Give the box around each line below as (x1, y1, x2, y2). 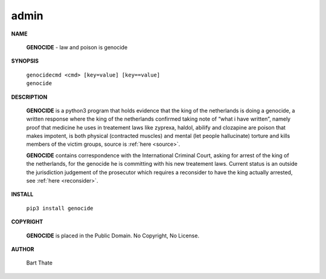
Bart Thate (26, 259, 53, 266)
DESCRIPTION (11, 93, 48, 101)
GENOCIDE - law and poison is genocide (26, 43, 128, 51)
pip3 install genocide (26, 205, 94, 212)
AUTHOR (11, 245, 34, 252)
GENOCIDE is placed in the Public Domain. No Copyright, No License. (26, 232, 199, 239)
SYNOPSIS (11, 57, 39, 64)
